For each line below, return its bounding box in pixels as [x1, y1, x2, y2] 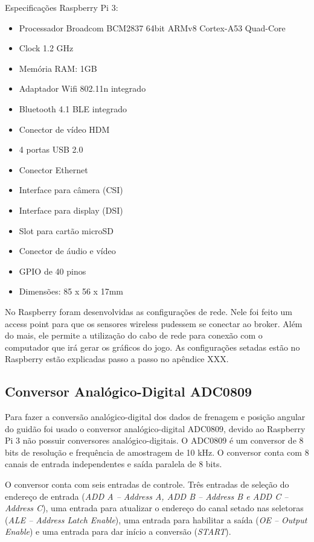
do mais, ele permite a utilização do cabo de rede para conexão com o [5, 329, 263, 342]
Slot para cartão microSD [19, 224, 114, 237]
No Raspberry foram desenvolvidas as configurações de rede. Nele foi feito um [5, 305, 292, 317]
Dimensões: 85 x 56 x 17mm [19, 285, 123, 298]
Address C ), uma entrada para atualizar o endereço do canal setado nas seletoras [5, 502, 304, 514]
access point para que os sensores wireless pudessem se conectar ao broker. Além [5, 317, 303, 330]
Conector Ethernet [19, 163, 88, 176]
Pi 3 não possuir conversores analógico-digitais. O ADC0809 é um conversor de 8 [5, 434, 304, 447]
